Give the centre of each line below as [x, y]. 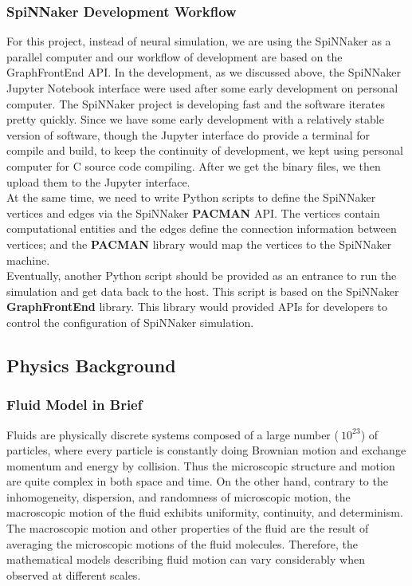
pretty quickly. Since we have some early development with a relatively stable [195, 119]
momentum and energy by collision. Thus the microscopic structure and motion [201, 465]
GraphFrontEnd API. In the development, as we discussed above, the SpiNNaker [204, 72]
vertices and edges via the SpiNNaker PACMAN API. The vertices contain [193, 212]
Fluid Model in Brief [75, 405]
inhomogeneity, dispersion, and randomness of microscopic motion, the [179, 496]
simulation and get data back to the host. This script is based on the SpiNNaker [203, 291]
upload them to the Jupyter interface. [98, 181]
